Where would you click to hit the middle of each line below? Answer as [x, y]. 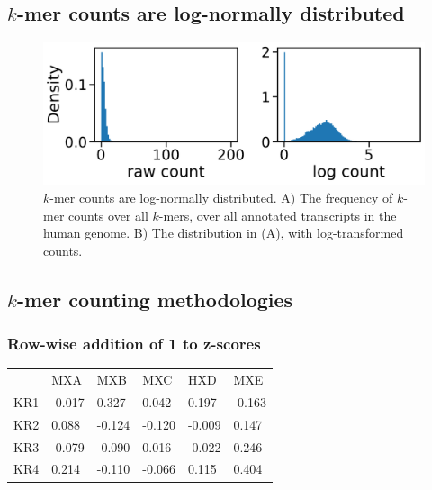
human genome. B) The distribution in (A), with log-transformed [224, 233]
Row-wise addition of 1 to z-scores [134, 344]
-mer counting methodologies [155, 299]
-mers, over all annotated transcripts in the [278, 215]
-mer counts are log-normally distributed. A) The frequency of [221, 197]
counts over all [108, 215]
